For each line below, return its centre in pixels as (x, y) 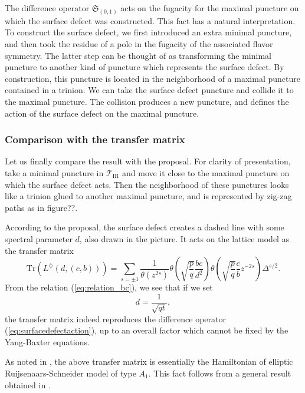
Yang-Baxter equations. (47, 341)
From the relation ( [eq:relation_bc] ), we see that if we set (109, 287)
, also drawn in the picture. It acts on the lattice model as (184, 238)
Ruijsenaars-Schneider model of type (70, 373)
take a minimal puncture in (54, 173)
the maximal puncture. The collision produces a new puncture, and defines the (147, 102)
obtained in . (28, 384)
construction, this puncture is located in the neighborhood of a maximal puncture (152, 78)
